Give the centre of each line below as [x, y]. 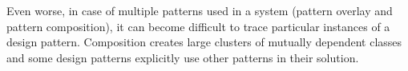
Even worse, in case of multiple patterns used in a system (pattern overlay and [200, 10]
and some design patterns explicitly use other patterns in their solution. [183, 57]
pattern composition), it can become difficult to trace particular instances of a [198, 26]
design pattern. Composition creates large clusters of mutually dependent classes [204, 42]
